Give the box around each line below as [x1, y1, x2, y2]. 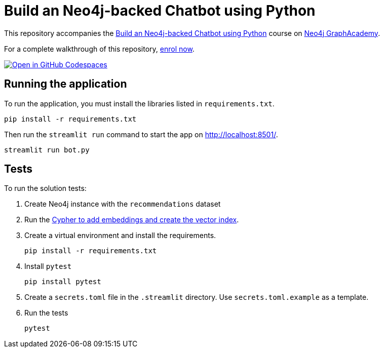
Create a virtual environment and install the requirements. [24, 231, 216, 240]
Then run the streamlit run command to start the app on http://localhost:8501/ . [4, 130, 278, 139]
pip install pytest [24, 278, 101, 286]
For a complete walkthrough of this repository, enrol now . [4, 44, 195, 53]
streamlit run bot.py [4, 145, 90, 154]
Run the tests [24, 308, 68, 318]
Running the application [4, 77, 127, 91]
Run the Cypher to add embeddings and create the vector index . [24, 215, 239, 224]
